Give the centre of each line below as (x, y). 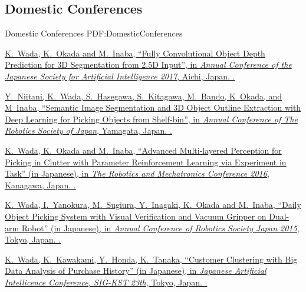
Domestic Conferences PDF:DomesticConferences (94, 33)
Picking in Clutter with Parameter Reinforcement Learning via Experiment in (146, 162)
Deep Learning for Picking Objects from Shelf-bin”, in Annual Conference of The (151, 119)
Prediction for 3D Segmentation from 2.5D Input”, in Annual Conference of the (148, 64)
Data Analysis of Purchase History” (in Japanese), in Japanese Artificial (136, 271)
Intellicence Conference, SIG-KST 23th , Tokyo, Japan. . (106, 282)
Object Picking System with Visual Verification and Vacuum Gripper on (136, 216)
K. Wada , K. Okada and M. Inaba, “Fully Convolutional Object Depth (135, 53)
